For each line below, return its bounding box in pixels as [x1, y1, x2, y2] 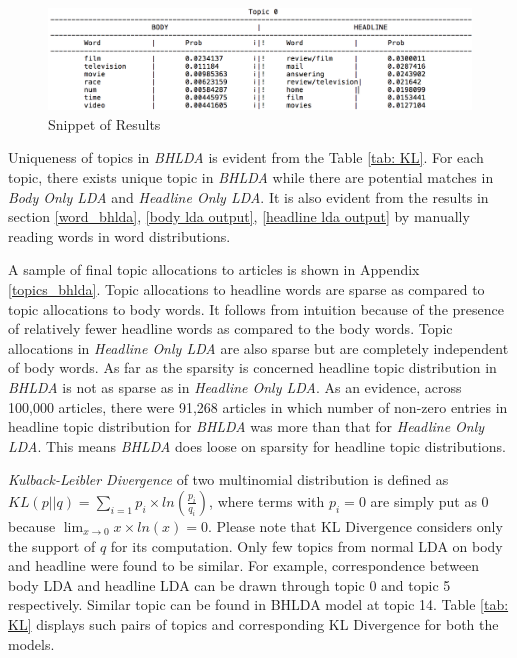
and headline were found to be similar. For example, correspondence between [8, 555, 480, 576]
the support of [8, 535, 96, 556]
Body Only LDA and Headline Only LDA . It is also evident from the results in [8, 186, 489, 207]
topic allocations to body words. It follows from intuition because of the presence [8, 298, 504, 319]
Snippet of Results [48, 113, 161, 134]
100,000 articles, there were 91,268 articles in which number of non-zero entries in [8, 396, 508, 417]
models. [8, 633, 55, 654]
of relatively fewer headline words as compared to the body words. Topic [8, 318, 453, 339]
